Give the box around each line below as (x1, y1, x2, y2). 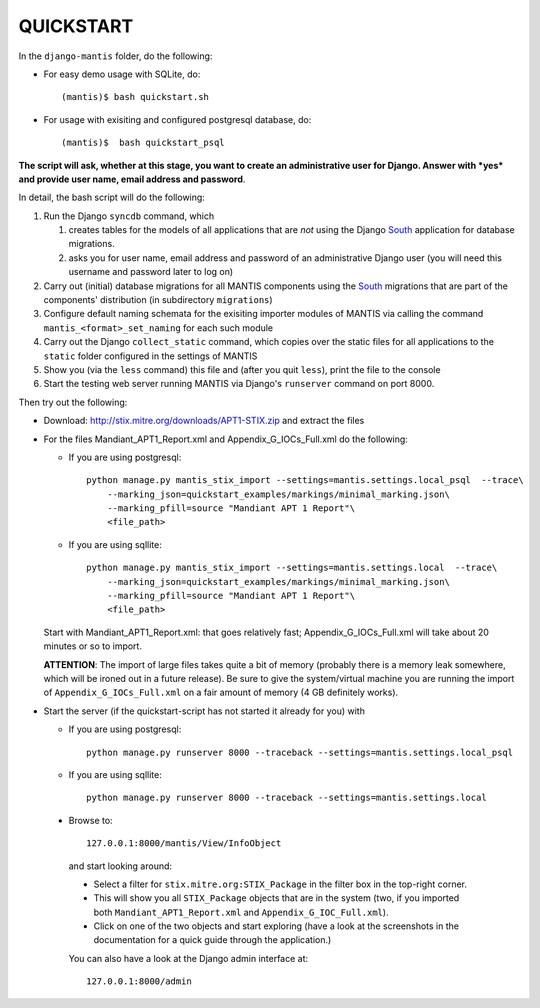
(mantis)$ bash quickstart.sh (61, 91, 210, 103)
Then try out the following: (18, 396, 128, 408)
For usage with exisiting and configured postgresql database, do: (43, 113, 312, 125)
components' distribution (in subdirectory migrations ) (43, 294, 274, 306)
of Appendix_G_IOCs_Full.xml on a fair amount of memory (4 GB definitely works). (43, 686, 399, 699)
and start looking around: (68, 860, 173, 872)
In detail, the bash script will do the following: (18, 191, 205, 204)
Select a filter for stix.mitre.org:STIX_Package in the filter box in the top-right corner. (93, 878, 467, 890)
